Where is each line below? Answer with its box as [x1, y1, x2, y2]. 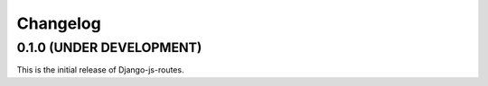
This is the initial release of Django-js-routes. [16, 64, 184, 75]
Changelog [16, 13, 101, 33]
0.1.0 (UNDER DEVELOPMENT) [16, 39, 202, 56]
